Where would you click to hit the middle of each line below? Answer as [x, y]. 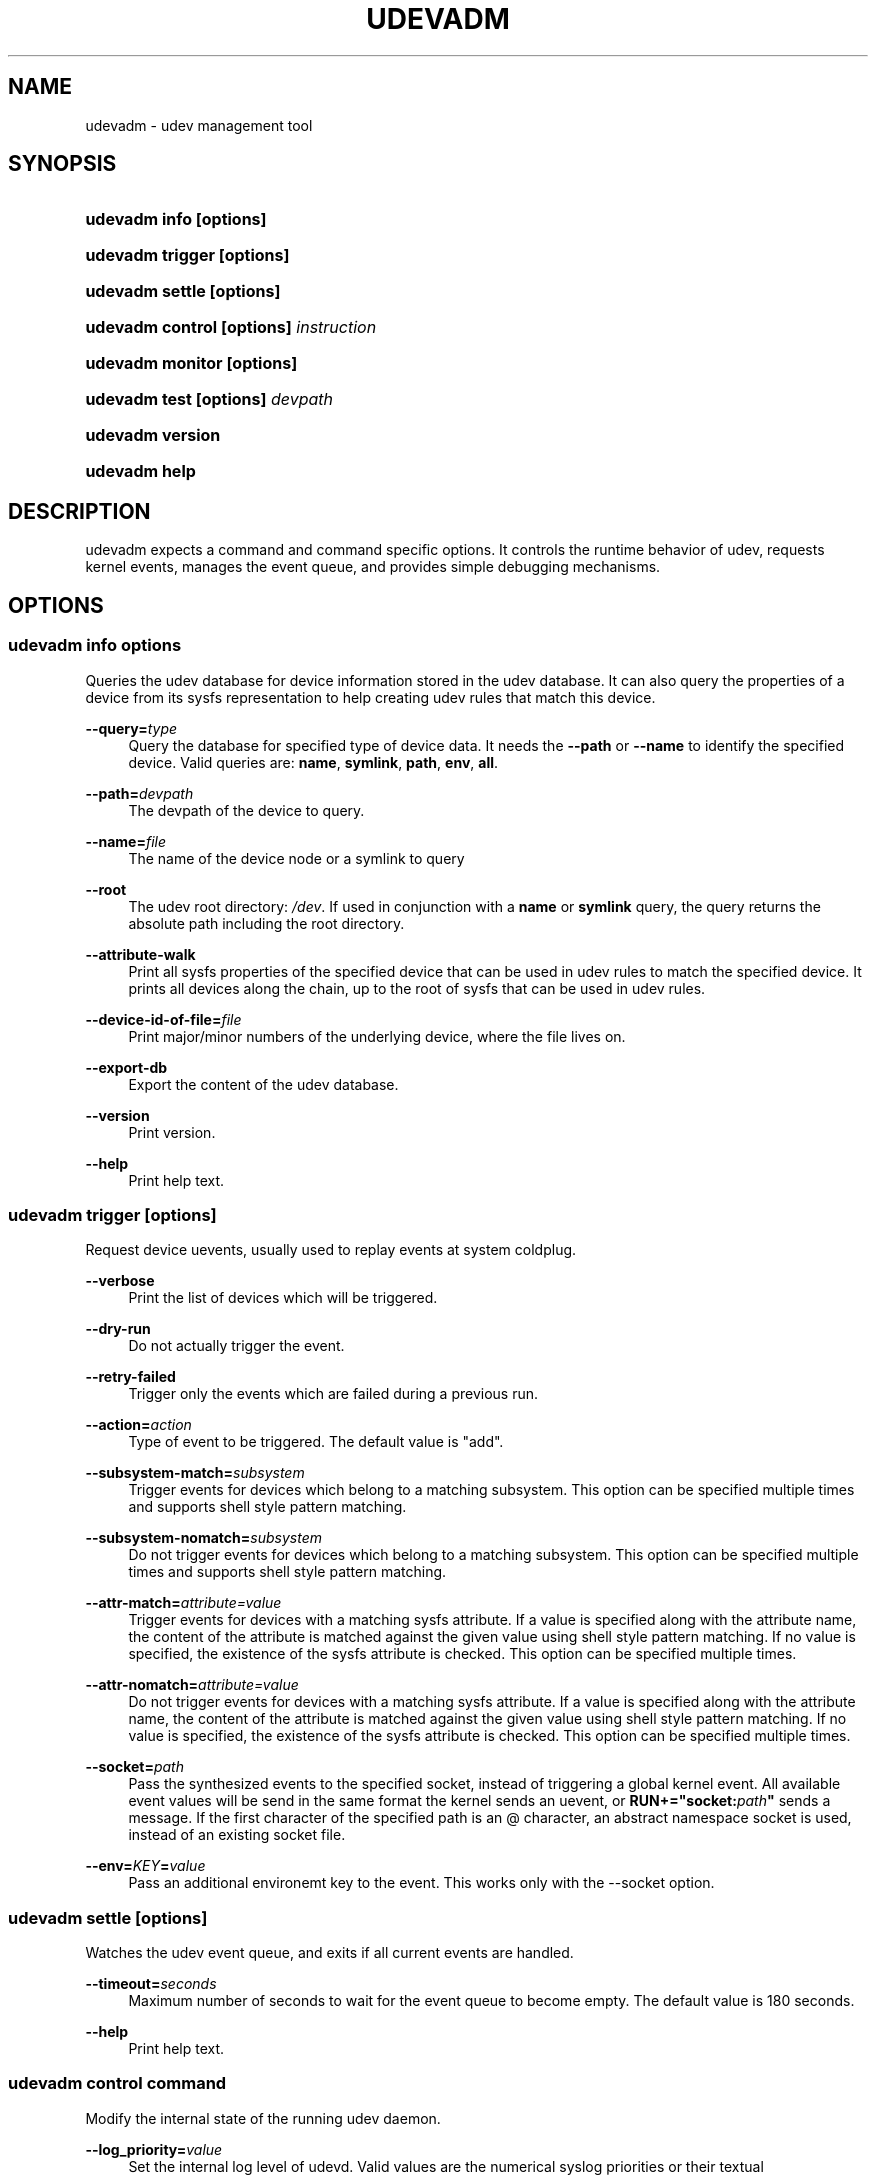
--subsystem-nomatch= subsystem [203, 1538]
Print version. [172, 1132]
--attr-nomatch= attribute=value [192, 1685]
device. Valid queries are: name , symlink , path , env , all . [313, 762]
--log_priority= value [154, 2149]
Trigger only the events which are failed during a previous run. [333, 1394]
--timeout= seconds [151, 1983]
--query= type [131, 728]
